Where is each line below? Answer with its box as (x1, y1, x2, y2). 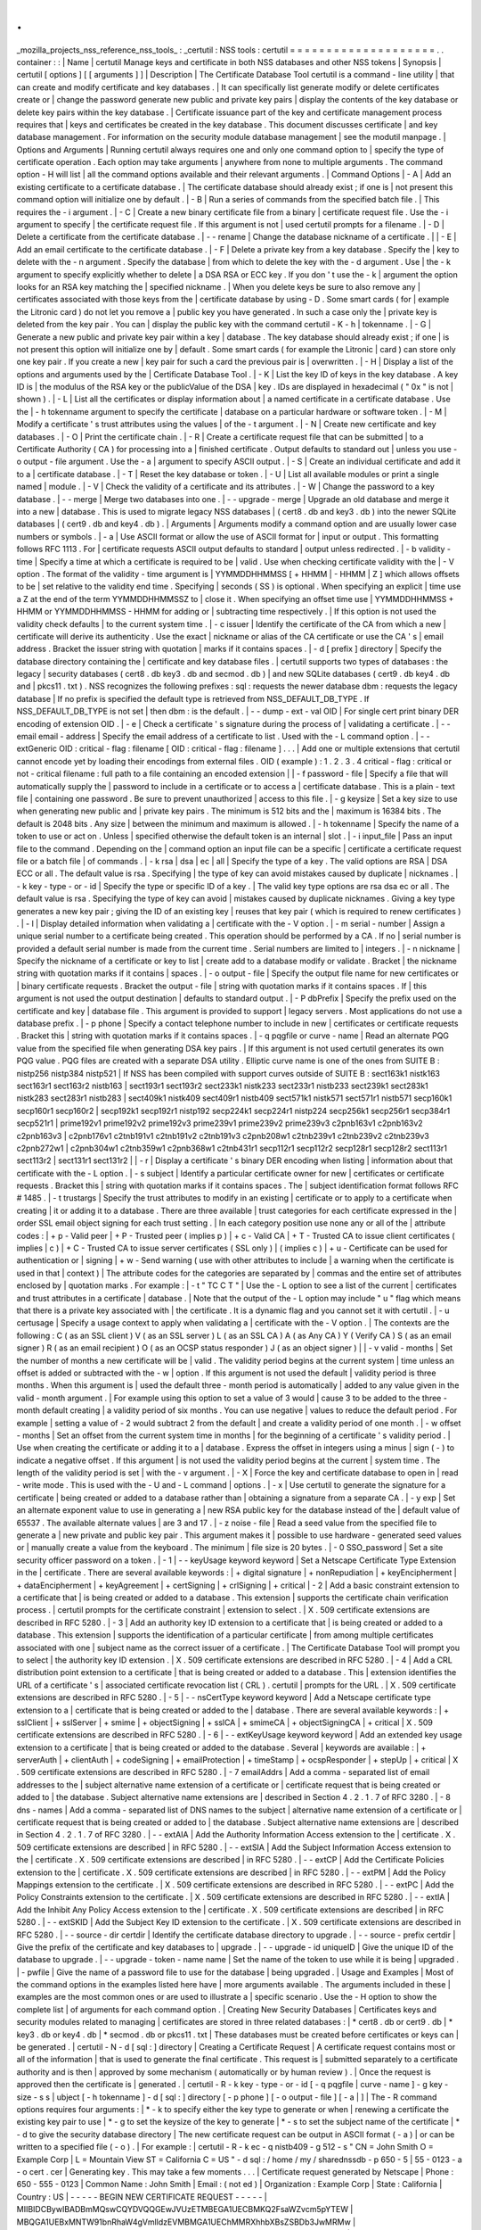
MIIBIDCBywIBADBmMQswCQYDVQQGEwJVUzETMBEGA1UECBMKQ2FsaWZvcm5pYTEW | (16, 2204, 354, 2215)
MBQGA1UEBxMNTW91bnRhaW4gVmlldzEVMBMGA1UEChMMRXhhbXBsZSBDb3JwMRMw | (16, 2217, 356, 2227)
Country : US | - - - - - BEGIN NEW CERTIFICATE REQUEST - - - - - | (16, 2191, 267, 2202)
